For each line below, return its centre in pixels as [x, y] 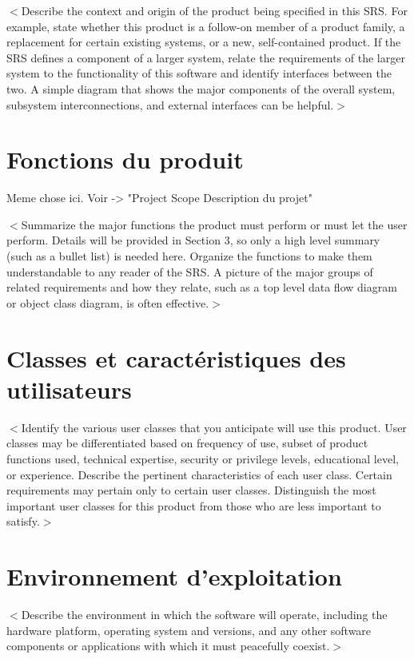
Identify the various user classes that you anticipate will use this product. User [214, 427]
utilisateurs [69, 389]
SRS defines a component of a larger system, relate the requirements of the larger [206, 57]
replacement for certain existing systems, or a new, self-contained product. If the [204, 42]
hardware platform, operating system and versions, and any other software [189, 630]
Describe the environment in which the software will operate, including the [204, 615]
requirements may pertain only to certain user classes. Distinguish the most [191, 490]
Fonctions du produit [125, 159]
